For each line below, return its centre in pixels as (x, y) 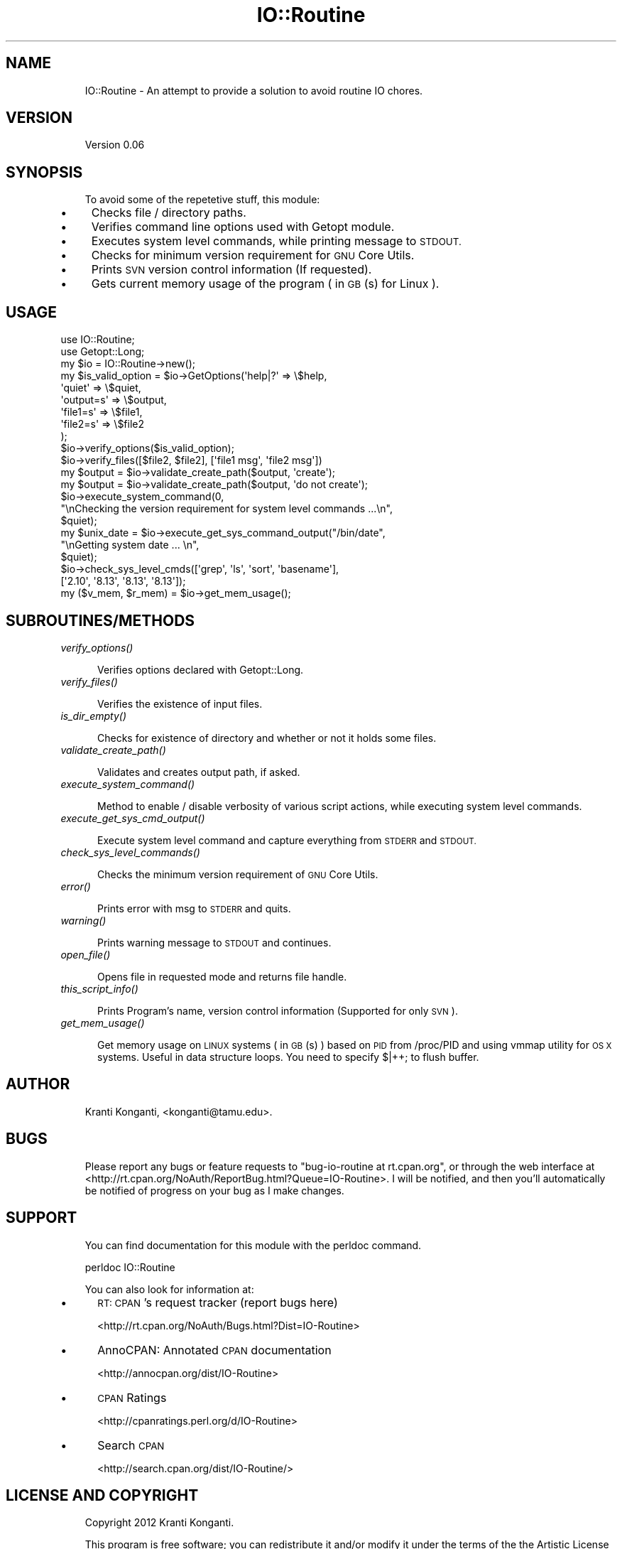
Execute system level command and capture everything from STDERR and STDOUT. (287, 840)
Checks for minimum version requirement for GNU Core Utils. (253, 255)
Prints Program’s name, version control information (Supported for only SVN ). (278, 1010)
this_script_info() (99, 988)
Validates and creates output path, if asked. (199, 772)
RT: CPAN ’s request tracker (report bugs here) (218, 1302)
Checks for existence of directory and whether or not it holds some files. (267, 738)
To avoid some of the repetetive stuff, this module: (202, 200)
